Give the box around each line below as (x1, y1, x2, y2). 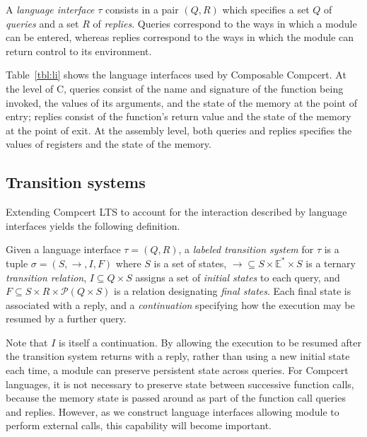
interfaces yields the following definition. (6, 218, 180, 233)
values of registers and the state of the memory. (6, 136, 211, 151)
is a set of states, (153, 255, 227, 270)
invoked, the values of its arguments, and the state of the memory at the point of (6, 95, 357, 110)
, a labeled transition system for (178, 242, 314, 257)
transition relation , (6, 269, 87, 284)
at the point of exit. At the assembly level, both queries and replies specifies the (6, 122, 352, 137)
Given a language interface (6, 242, 121, 257)
